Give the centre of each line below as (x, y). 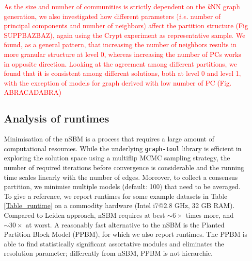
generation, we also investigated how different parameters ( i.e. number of (112, 16)
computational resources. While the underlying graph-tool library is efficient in (123, 148)
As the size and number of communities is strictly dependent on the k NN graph (122, 6)
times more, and (210, 215)
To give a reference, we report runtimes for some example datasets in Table (116, 196)
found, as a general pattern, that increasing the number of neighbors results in (120, 44)
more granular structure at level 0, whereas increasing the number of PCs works (123, 54)
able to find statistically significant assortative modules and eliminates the (114, 243)
